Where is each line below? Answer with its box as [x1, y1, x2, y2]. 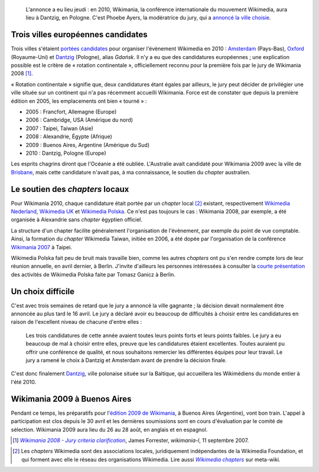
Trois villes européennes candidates [11, 30, 148, 40]
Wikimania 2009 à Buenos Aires [11, 393, 132, 404]
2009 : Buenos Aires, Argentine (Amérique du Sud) [25, 141, 150, 148]
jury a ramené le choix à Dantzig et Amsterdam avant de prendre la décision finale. [25, 357, 227, 364]
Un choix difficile [11, 287, 75, 297]
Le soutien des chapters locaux [11, 184, 129, 194]
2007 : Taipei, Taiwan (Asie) [25, 125, 94, 132]
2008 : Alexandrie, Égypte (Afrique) [25, 133, 112, 140]
